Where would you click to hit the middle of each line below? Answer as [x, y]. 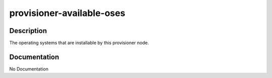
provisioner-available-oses [67, 13]
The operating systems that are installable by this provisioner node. [79, 43]
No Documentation [29, 69]
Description [28, 31]
